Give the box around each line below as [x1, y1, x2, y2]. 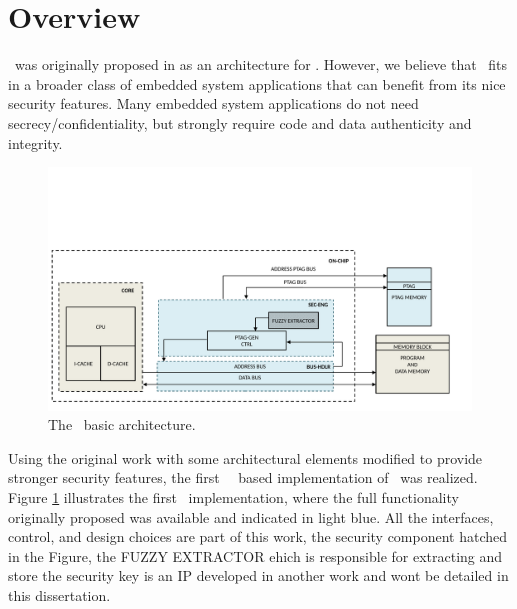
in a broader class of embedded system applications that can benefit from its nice [8, 73, 506, 94]
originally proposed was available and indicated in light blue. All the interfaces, [8, 506, 494, 527]
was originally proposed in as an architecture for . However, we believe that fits [14, 54, 508, 75]
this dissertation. [8, 584, 111, 605]
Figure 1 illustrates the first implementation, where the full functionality [8, 486, 459, 507]
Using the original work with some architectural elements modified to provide [8, 447, 483, 468]
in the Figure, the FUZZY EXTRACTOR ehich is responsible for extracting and [8, 545, 503, 566]
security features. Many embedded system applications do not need [8, 93, 419, 114]
